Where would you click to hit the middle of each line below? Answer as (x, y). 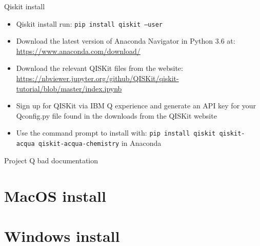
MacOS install (55, 195)
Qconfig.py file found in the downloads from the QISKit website (116, 115)
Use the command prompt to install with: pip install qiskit (116, 133)
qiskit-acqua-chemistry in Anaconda (100, 143)
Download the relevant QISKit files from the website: (99, 68)
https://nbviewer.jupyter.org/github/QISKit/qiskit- (97, 78)
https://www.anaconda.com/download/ (78, 51)
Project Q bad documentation (51, 160)
